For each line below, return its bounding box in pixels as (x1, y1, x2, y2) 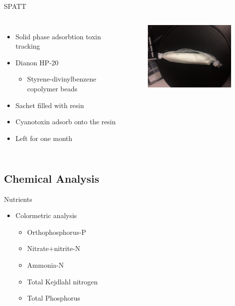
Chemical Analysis (4, 170, 99, 186)
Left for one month (15, 133, 72, 143)
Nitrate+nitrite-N (27, 243, 80, 253)
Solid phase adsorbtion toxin (15, 31, 101, 41)
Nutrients (4, 194, 32, 204)
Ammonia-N (27, 259, 64, 270)
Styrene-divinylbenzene (27, 74, 96, 84)
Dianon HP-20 (15, 57, 59, 67)
